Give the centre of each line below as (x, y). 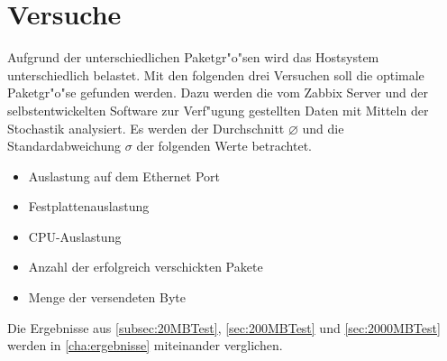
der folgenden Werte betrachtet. (224, 146)
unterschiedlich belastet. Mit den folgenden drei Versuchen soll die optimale (216, 74)
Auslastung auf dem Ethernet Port (124, 176)
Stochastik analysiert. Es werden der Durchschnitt (146, 128)
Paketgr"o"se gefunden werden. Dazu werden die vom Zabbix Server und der (218, 93)
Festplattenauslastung (89, 206)
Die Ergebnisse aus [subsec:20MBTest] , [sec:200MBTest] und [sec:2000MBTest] (224, 327)
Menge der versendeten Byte (107, 297)
